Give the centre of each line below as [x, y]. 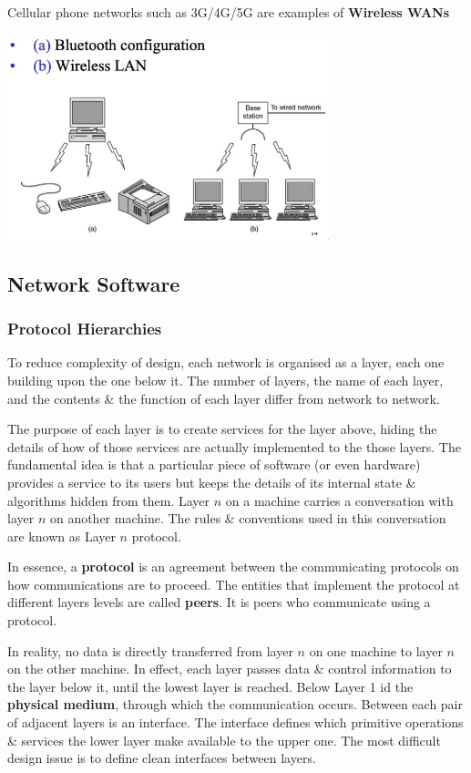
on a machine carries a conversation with [339, 500]
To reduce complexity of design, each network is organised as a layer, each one [226, 362]
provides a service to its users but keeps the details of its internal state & [212, 482]
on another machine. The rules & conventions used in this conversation [248, 518]
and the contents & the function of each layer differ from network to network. [224, 398]
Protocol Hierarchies [85, 329]
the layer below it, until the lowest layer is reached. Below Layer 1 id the [210, 686]
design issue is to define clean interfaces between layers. [162, 758]
